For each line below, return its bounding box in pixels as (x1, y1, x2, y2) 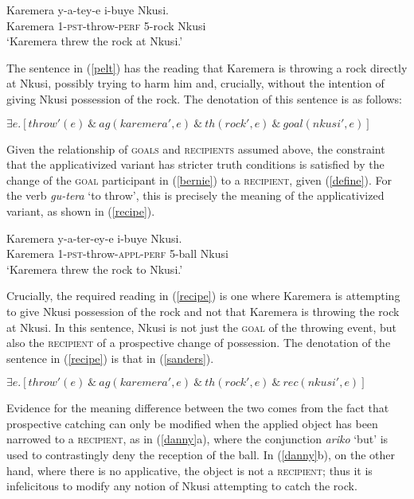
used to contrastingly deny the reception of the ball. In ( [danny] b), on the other (6, 446, 395, 463)
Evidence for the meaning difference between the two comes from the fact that (6, 400, 389, 416)
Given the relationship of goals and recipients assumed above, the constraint (6, 140, 385, 157)
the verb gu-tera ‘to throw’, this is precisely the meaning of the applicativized (6, 187, 385, 204)
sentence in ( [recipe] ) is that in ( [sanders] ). (6, 349, 214, 366)
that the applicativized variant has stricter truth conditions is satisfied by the (6, 156, 385, 173)
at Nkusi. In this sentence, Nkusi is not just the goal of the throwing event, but (6, 318, 397, 335)
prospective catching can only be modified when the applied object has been (6, 415, 378, 431)
